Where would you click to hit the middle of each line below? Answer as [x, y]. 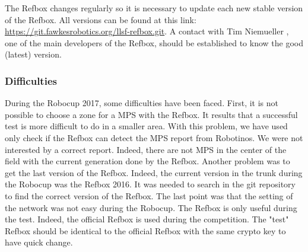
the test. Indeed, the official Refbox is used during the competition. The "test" [147, 219]
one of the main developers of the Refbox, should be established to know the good [154, 42]
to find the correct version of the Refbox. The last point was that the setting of [149, 195]
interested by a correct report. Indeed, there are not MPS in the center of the [146, 149]
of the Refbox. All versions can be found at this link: [101, 19]
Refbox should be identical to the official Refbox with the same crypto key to [145, 230]
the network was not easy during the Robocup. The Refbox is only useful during [151, 207]
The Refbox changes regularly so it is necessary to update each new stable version [154, 8]
